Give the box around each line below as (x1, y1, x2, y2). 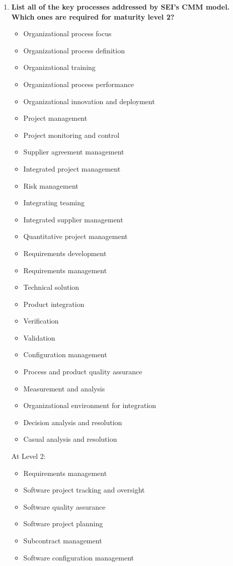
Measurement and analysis (23, 383, 105, 393)
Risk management (23, 180, 79, 191)
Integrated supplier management (23, 214, 123, 224)
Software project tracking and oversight (23, 484, 145, 495)
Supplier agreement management (23, 146, 124, 157)
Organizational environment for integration (23, 400, 157, 411)
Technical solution (23, 282, 80, 292)
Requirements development (23, 248, 107, 258)
